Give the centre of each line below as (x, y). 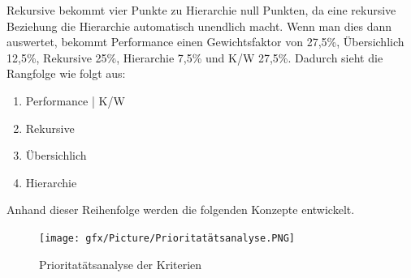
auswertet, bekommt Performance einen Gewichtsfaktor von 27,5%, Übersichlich (205, 42)
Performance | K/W (75, 100)
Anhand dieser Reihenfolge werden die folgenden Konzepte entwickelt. (181, 210)
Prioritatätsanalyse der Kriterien (121, 264)
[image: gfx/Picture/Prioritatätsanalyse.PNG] (167, 238)
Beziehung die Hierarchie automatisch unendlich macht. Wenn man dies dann (199, 26)
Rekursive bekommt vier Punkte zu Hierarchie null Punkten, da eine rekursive (201, 10)
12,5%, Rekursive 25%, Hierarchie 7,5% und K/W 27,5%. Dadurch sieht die (195, 57)
